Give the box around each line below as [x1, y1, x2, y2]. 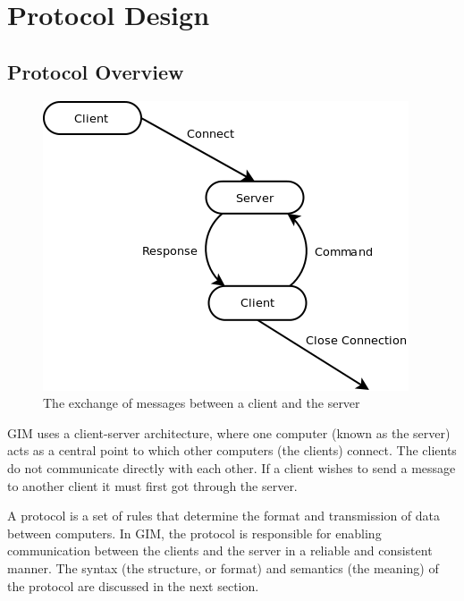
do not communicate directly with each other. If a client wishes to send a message [7, 458, 456, 477]
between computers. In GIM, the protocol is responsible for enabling [7, 523, 382, 542]
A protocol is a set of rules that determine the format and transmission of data [7, 506, 441, 525]
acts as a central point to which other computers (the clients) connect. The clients [7, 441, 457, 460]
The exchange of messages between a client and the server [43, 394, 360, 412]
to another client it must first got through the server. [7, 476, 298, 495]
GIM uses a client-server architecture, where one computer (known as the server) [7, 423, 451, 442]
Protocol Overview [7, 57, 184, 85]
